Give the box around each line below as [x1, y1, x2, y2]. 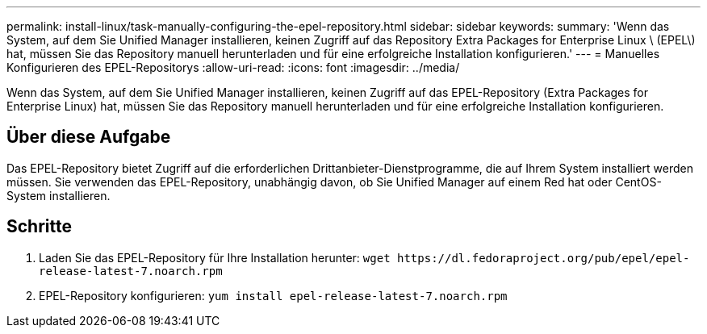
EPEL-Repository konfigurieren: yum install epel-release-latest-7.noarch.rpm [39, 288, 508, 303]
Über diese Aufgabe [6, 127, 171, 148]
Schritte [6, 216, 72, 237]
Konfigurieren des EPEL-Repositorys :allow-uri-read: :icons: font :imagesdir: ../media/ [6, 61, 460, 74]
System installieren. [6, 188, 111, 202]
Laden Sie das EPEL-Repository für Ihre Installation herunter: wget [39, 250, 391, 265]
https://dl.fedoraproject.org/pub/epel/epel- [396, 251, 690, 265]
